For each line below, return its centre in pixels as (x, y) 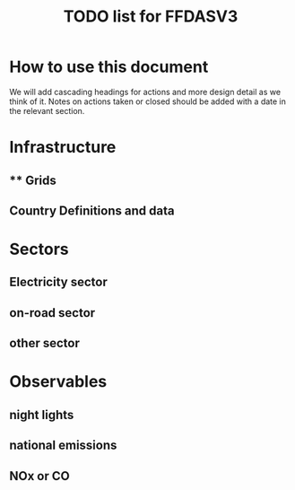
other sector (45, 343)
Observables (58, 382)
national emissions (63, 446)
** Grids (33, 180)
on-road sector (52, 313)
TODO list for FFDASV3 (151, 17)
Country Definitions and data (92, 210)
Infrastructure (63, 148)
